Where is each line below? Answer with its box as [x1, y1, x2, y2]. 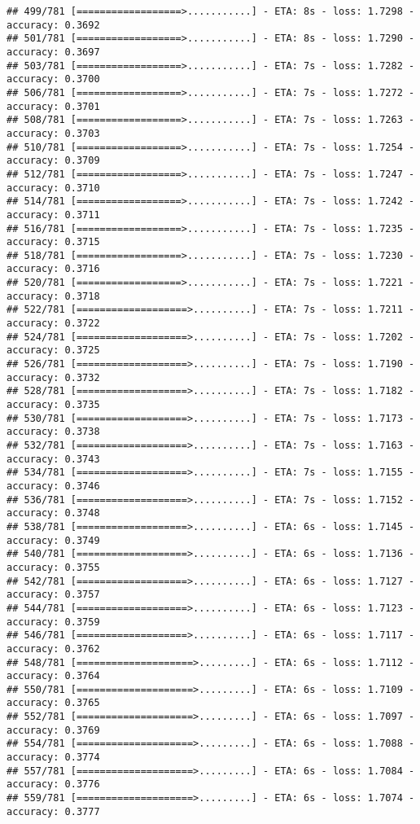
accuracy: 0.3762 [7, 642, 100, 655]
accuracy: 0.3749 [7, 534, 100, 546]
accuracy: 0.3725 [7, 344, 100, 357]
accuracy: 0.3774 [7, 752, 100, 764]
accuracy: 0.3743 [7, 453, 100, 465]
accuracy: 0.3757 [7, 589, 100, 601]
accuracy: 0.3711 [7, 208, 100, 221]
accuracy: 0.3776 [7, 778, 100, 791]
